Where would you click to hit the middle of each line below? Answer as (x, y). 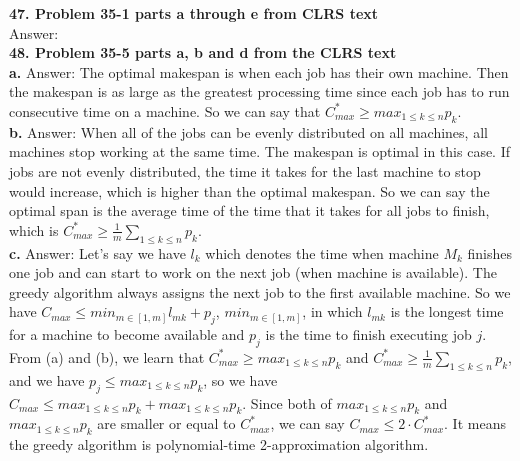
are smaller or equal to (166, 423)
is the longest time (447, 311)
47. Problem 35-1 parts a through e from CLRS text (194, 13)
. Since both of (287, 402)
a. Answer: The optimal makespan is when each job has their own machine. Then (259, 71)
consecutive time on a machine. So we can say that (165, 110)
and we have (47, 379)
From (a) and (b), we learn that (107, 356)
